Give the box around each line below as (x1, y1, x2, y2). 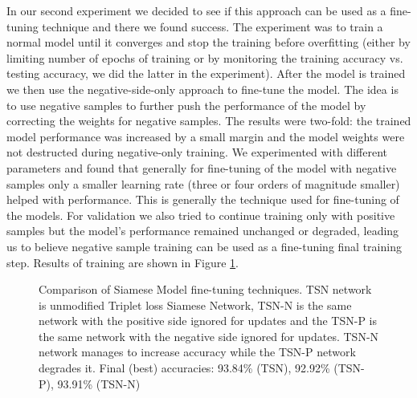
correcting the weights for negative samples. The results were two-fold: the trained (6, 112, 411, 129)
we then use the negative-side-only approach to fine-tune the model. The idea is (6, 80, 399, 97)
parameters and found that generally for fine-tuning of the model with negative (6, 159, 397, 176)
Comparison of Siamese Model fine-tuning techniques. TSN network (39, 281, 372, 298)
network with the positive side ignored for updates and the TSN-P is (39, 312, 378, 329)
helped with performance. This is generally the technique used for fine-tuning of (6, 191, 399, 208)
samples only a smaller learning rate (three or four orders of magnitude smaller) (6, 175, 400, 192)
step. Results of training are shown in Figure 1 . (6, 254, 239, 270)
